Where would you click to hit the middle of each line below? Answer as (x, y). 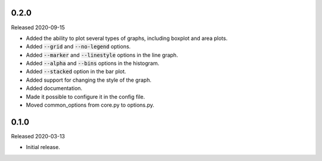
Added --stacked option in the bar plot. (76, 72)
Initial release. (43, 147)
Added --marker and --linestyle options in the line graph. (102, 55)
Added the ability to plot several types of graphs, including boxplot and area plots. (127, 38)
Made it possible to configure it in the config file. (86, 97)
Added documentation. (54, 88)
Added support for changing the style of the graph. (89, 80)
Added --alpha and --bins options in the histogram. (93, 63)
